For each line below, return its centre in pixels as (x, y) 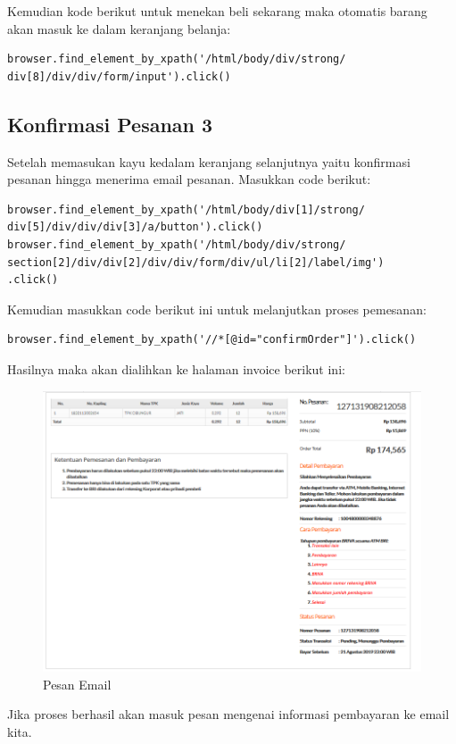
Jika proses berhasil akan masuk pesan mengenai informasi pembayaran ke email (228, 714)
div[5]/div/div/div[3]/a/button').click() (135, 227)
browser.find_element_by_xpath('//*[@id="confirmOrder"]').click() (212, 340)
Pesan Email (77, 684)
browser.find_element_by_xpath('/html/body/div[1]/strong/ (186, 209)
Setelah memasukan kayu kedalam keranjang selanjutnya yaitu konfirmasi (209, 161)
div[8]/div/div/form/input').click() (119, 76)
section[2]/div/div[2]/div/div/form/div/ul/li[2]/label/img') (196, 262)
